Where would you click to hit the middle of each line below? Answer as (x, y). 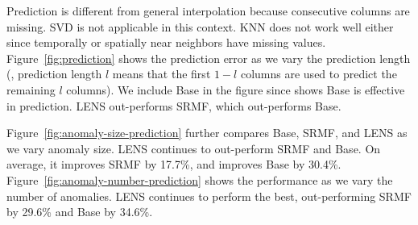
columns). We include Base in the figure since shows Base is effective (236, 89)
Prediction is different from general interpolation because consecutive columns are (208, 10)
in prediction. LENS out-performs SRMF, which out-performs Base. (174, 105)
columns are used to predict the (319, 74)
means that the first (161, 74)
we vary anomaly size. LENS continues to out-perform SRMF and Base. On (194, 148)
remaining (31, 89)
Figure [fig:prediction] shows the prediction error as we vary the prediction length (209, 58)
